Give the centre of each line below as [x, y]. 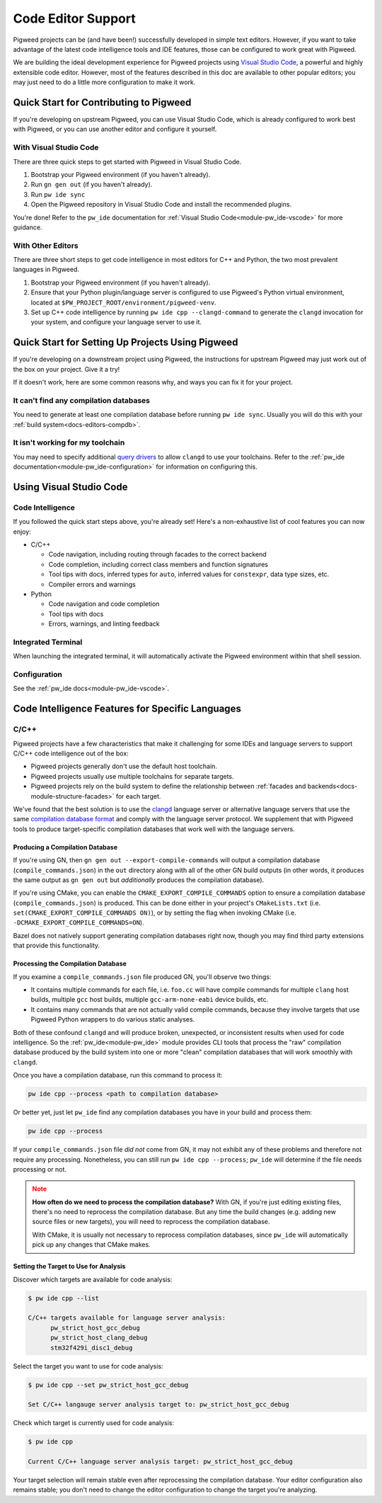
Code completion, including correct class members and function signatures [158, 564]
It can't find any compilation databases [82, 400]
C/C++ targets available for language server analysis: [127, 1318]
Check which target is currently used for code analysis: [94, 1423]
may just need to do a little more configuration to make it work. [104, 82]
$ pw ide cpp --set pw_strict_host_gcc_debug [108, 1385]
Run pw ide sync [58, 194]
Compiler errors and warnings [92, 584]
